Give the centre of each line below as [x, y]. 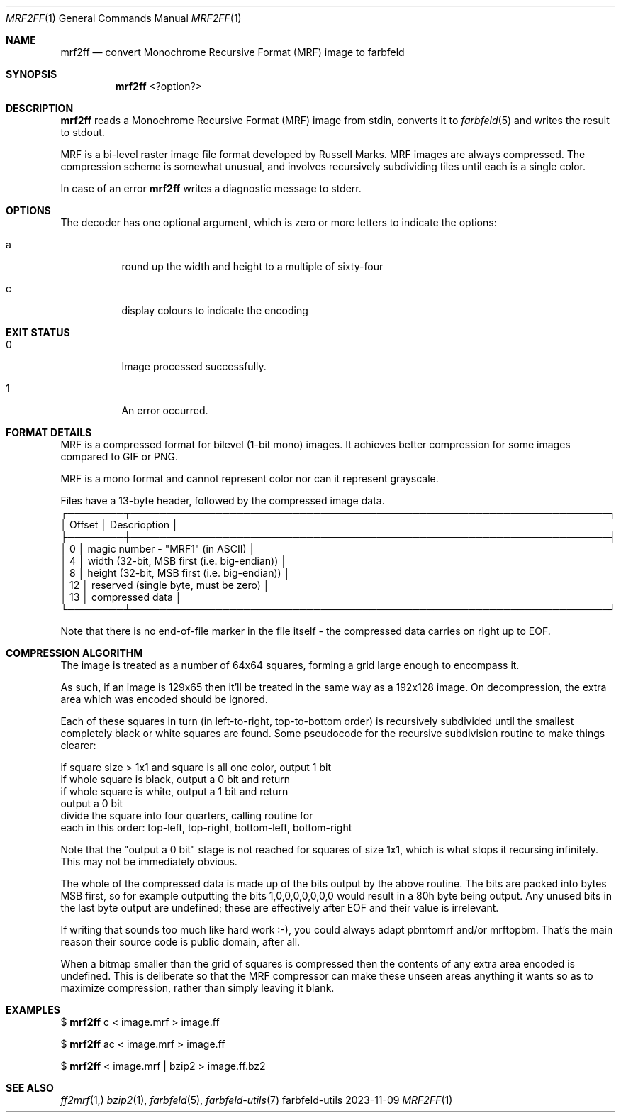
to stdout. [83, 132]
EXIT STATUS [38, 332]
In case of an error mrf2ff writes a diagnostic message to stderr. [211, 188]
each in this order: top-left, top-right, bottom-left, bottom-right [206, 828]
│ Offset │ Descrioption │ [119, 525]
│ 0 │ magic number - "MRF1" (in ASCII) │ [158, 549]
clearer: [78, 745]
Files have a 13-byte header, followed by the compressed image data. [223, 500]
